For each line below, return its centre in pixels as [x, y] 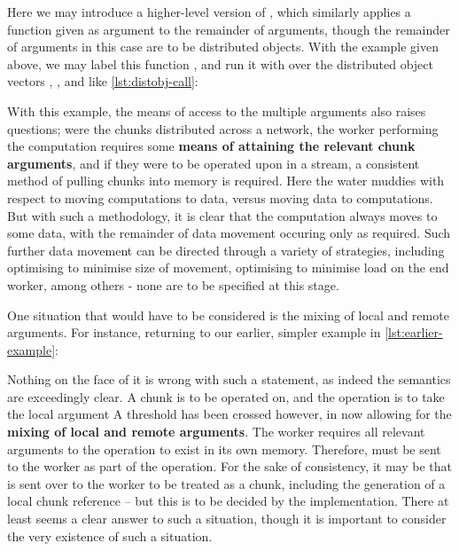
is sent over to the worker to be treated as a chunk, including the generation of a [226, 483]
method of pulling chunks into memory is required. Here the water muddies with [226, 181]
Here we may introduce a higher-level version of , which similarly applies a [209, 12]
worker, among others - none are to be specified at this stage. [173, 284]
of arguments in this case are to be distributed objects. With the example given [223, 47]
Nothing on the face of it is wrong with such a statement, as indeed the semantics [229, 379]
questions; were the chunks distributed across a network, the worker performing [223, 128]
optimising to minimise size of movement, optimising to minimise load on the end [228, 268]
